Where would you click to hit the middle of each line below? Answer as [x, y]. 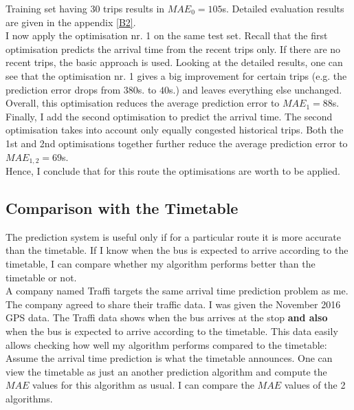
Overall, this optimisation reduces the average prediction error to [143, 103]
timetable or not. [41, 277]
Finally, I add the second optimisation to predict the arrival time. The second [169, 116]
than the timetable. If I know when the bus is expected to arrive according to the [177, 250]
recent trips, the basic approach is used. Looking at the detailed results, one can [174, 62]
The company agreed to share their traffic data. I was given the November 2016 [173, 304]
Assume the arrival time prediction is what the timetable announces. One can [169, 358]
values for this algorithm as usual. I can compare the [143, 385]
